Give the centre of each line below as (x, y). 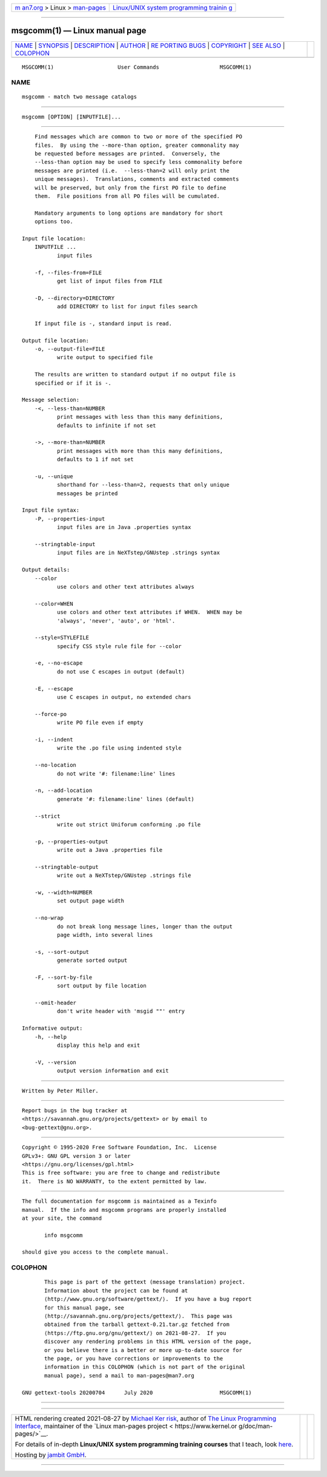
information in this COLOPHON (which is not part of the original (145, 1367)
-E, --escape (54, 688)
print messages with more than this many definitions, (140, 451)
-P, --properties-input (70, 519)
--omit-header (55, 1003)
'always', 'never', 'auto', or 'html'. (116, 621)
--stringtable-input (65, 544)
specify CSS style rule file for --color (119, 646)
